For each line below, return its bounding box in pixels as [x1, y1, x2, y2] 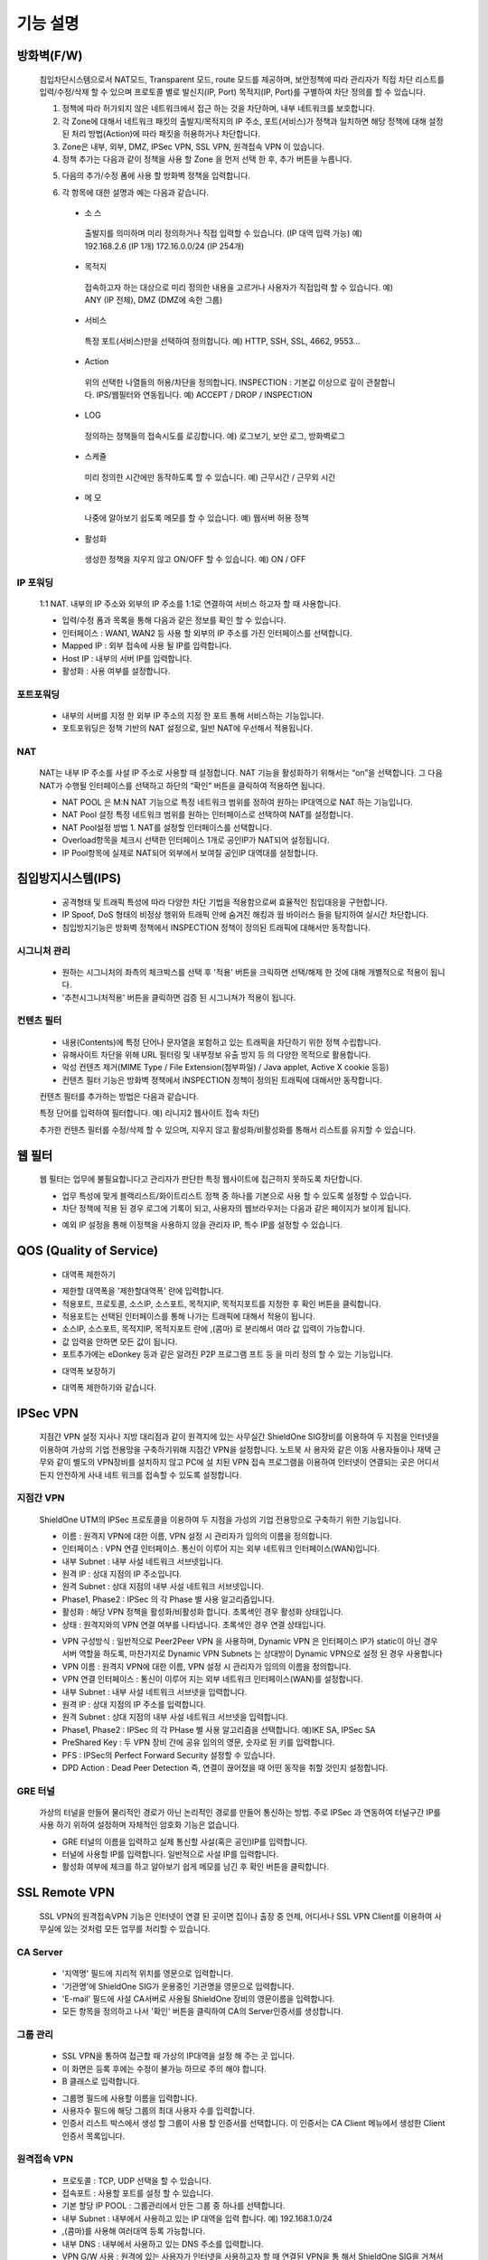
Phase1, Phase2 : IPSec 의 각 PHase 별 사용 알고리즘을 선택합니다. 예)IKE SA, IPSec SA [61, 1724, 376, 1735]
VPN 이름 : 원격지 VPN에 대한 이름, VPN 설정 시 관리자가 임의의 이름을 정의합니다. [61, 1661, 352, 1671]
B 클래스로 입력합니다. [61, 2076, 140, 2087]
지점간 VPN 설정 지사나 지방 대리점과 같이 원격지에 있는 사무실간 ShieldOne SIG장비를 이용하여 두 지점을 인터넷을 [39, 1431, 440, 1442]
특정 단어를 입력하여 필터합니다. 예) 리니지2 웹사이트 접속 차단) [39, 1107, 260, 1118]
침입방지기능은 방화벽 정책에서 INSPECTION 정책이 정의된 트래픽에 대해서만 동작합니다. [61, 922, 371, 933]
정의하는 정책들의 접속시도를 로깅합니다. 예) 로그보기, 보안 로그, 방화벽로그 [84, 430, 345, 441]
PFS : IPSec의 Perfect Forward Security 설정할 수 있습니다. [61, 1749, 276, 1760]
